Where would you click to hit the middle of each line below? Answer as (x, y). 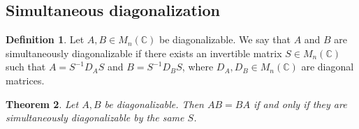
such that (26, 67)
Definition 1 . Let (45, 39)
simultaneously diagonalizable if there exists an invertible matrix (144, 53)
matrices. (25, 80)
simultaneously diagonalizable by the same (95, 117)
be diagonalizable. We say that (225, 39)
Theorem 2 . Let (42, 104)
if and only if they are (300, 104)
